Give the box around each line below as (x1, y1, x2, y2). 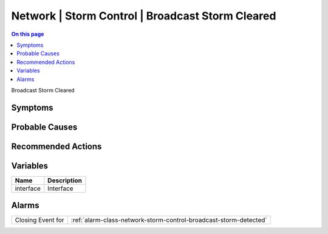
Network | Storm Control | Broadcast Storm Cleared (11, 9, 276, 22)
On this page (11, 30, 44, 38)
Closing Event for (15, 216, 64, 224)
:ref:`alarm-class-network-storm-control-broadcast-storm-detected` (70, 216, 267, 224)
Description (47, 176, 82, 185)
